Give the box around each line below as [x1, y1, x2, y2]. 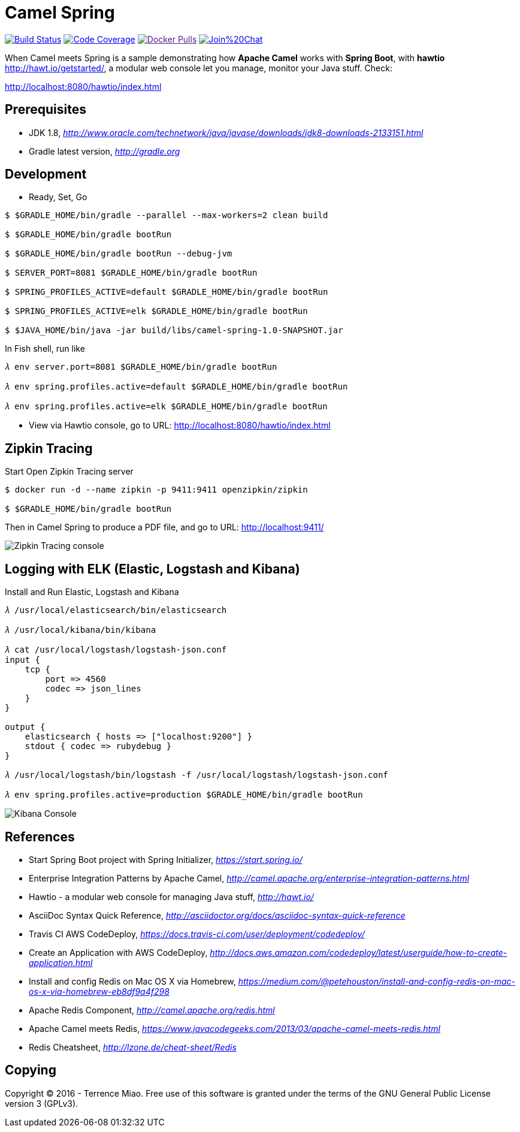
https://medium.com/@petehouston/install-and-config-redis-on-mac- [238, 976, 515, 986]
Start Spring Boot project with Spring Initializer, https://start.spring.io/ [29, 854, 303, 865]
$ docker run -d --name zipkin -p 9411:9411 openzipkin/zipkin [5, 485, 308, 495]
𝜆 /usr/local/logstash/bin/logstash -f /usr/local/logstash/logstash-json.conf [5, 770, 388, 780]
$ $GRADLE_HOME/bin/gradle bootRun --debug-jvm [5, 249, 232, 259]
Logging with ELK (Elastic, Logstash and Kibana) [5, 561, 300, 576]
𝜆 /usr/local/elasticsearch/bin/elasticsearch [5, 605, 227, 615]
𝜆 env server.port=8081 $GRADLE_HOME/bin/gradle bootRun [5, 362, 277, 372]
